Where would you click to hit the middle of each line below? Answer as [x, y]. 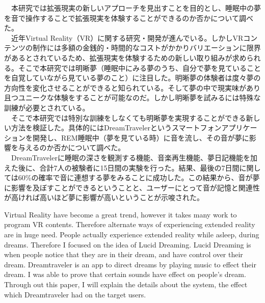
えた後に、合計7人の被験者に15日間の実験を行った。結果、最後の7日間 [122, 167]
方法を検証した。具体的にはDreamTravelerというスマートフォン [116, 128]
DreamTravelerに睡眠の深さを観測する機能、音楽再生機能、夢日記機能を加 [134, 157]
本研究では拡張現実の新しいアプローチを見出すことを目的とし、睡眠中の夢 [136, 8]
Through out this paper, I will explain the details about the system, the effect [126, 284]
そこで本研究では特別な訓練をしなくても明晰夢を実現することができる [128, 117]
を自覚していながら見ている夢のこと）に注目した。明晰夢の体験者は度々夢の [132, 78]
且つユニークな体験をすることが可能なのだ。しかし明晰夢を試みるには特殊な [132, 98]
